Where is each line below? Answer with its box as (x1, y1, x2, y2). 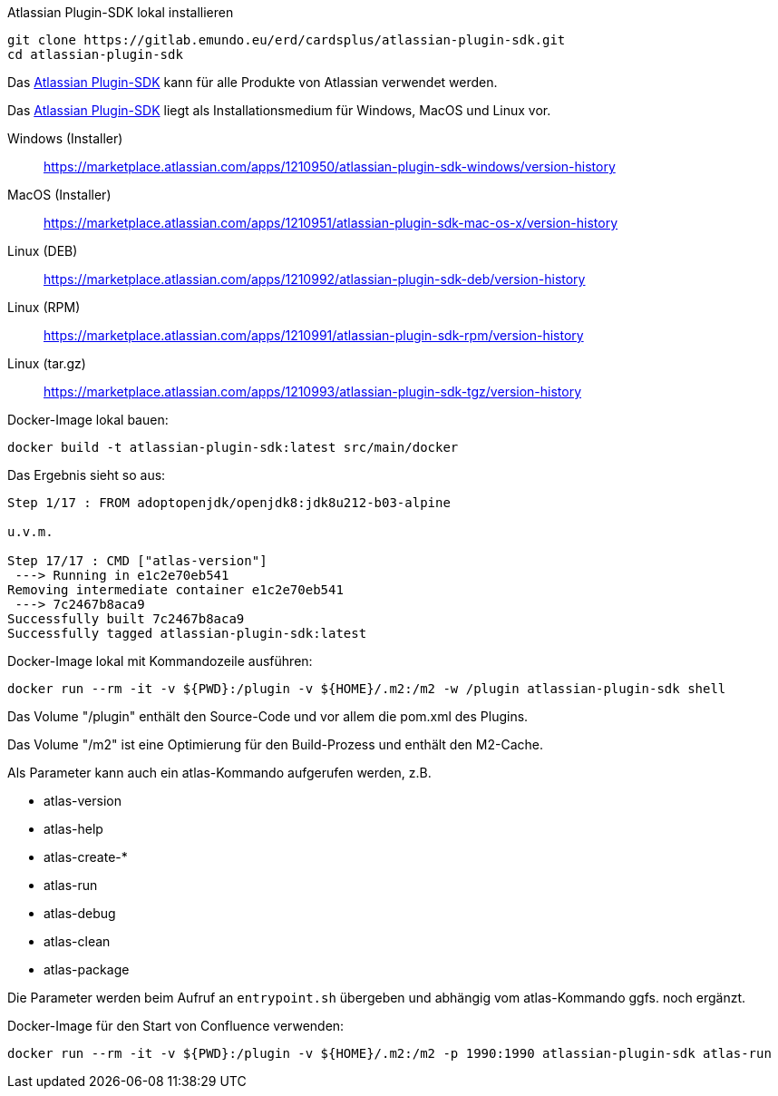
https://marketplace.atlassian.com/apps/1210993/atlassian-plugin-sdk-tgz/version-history (44, 384, 582, 399)
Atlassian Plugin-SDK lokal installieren (7, 5, 234, 20)
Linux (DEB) (7, 243, 78, 259)
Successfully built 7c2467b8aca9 (7, 612, 245, 626)
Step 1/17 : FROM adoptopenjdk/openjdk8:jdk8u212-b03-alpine (7, 495, 451, 510)
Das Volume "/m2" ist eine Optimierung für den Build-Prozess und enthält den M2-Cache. (7, 737, 543, 752)
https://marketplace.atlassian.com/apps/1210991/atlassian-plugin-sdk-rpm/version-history (44, 328, 584, 343)
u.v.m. (7, 524, 53, 539)
